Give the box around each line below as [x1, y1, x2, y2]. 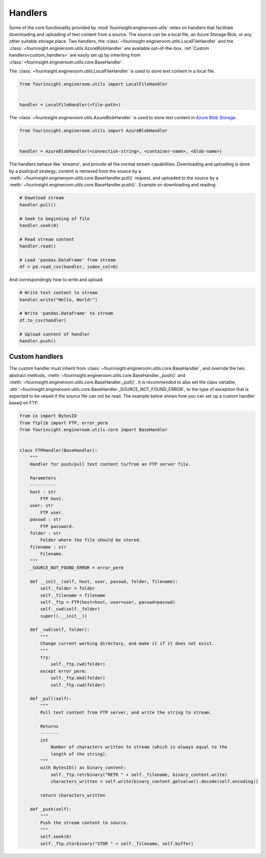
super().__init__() [40, 613, 87, 618]
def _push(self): [30, 806, 72, 812]
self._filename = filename [40, 592, 105, 598]
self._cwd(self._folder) [40, 606, 100, 612]
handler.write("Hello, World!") [19, 297, 98, 303]
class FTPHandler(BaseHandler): [19, 447, 98, 453]
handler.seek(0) [19, 222, 59, 228]
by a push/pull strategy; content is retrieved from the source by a [9, 168, 141, 174]
